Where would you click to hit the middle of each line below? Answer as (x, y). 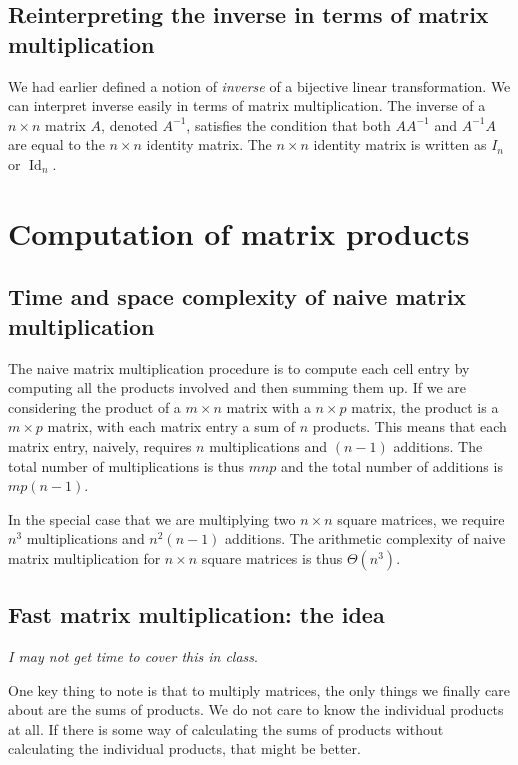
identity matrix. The (209, 144)
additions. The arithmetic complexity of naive (365, 538)
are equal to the (56, 144)
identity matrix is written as (400, 144)
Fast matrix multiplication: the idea (196, 614)
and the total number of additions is (392, 465)
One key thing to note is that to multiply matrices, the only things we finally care (259, 689)
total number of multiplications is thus (126, 465)
